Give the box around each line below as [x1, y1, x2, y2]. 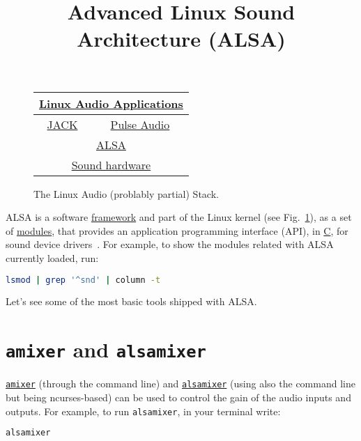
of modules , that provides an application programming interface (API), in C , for [6, 223, 348, 238]
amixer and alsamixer [6, 335, 206, 364]
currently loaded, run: [6, 250, 99, 265]
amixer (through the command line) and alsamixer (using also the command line [6, 376, 355, 391]
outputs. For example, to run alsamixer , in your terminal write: [6, 403, 281, 418]
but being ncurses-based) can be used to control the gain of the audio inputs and [6, 389, 351, 404]
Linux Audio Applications [39, 95, 183, 111]
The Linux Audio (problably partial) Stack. [33, 186, 219, 201]
